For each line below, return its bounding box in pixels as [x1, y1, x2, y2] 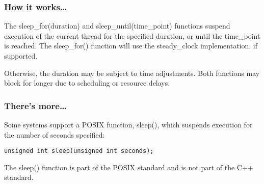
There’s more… [4, 99, 67, 112]
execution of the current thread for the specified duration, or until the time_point [4, 30, 260, 41]
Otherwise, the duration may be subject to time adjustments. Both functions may [4, 67, 260, 78]
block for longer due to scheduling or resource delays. [4, 77, 170, 88]
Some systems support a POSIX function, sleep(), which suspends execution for [4, 119, 253, 129]
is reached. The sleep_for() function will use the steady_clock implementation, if [4, 40, 257, 51]
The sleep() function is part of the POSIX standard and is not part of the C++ [4, 162, 253, 172]
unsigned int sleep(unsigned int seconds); [4, 147, 154, 155]
